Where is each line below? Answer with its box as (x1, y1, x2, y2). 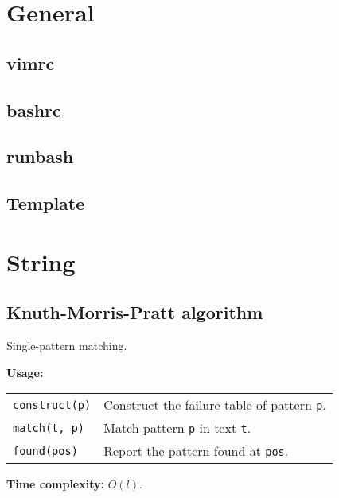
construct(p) (13, 398, 92, 411)
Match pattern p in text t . (103, 418, 251, 438)
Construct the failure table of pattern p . (103, 395, 326, 414)
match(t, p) (13, 421, 85, 434)
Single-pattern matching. (6, 337, 127, 354)
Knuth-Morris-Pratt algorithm (6, 300, 263, 325)
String (6, 245, 76, 278)
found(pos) (13, 444, 78, 457)
